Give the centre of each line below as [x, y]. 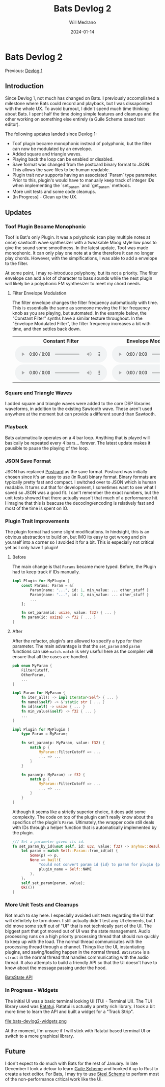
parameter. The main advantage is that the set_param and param [76, 646]
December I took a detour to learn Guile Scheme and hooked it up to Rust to [82, 1068]
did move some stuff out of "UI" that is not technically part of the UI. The [79, 926]
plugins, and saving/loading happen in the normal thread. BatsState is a [77, 952]
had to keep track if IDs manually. [46, 572]
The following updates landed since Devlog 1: [51, 134]
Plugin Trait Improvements [37, 521]
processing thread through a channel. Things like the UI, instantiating [75, 947]
